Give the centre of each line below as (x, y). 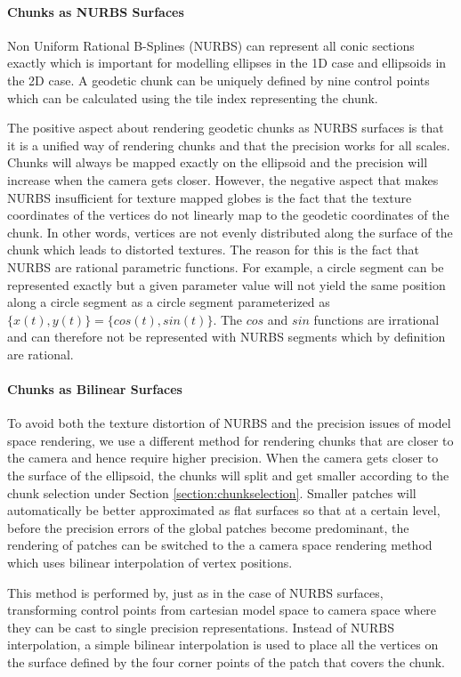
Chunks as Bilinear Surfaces (95, 389)
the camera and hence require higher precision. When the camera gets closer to (223, 458)
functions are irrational (376, 319)
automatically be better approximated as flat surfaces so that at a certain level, (224, 510)
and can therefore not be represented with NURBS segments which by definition (226, 337)
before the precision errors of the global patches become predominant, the (208, 527)
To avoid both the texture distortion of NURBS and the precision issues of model (229, 423)
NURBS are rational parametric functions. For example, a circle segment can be (226, 266)
